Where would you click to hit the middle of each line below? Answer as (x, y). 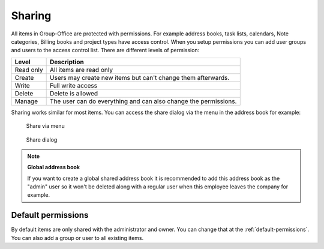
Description (67, 62)
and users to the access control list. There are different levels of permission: (105, 50)
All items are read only (82, 70)
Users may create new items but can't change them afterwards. (140, 77)
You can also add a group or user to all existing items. (77, 238)
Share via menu (46, 126)
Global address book (54, 167)
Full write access (74, 85)
